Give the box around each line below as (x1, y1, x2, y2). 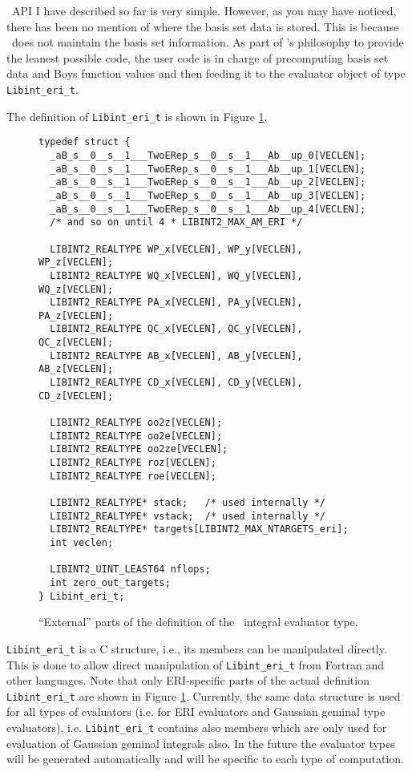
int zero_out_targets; (50, 576, 171, 588)
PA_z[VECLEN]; (38, 309, 114, 321)
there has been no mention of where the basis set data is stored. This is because (6, 18, 399, 34)
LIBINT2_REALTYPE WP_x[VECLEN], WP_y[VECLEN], (50, 243, 303, 255)
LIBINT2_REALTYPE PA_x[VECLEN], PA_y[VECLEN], (50, 297, 303, 309)
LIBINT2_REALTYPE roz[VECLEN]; (50, 457, 216, 469)
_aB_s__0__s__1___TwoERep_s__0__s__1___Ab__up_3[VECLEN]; (50, 189, 366, 201)
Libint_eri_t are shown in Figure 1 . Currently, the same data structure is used (6, 687, 401, 704)
